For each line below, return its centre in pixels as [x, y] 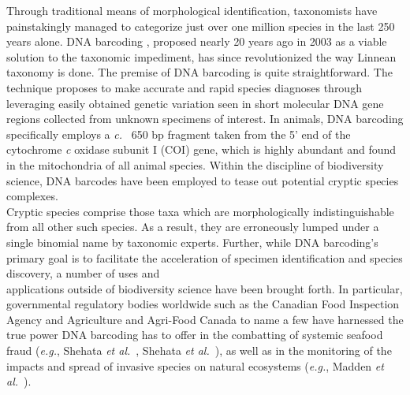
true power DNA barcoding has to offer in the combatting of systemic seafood [195, 335]
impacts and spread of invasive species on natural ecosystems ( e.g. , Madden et [195, 365]
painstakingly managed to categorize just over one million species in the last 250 [201, 26]
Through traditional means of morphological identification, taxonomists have [192, 10]
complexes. [32, 196]
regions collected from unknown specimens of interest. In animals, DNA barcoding [205, 119]
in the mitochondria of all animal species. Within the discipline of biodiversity [195, 164]
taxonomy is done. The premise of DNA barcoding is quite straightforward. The [199, 72]
